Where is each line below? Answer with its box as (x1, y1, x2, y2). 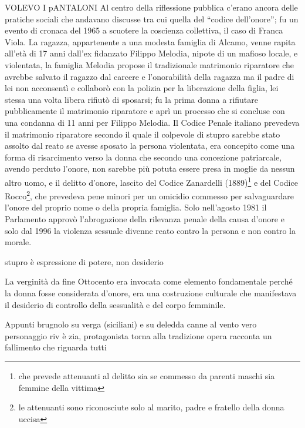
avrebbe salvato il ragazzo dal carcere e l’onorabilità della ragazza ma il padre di (5, 70, 294, 82)
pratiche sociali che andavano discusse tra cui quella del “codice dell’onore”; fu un (5, 12, 299, 25)
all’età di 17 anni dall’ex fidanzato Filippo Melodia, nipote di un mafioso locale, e (5, 47, 298, 59)
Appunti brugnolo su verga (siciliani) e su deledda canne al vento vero (5, 318, 257, 330)
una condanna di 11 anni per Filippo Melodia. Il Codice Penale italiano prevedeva (5, 116, 300, 128)
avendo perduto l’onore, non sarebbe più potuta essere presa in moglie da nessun (5, 162, 295, 175)
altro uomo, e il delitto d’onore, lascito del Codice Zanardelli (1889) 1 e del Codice (5, 174, 298, 188)
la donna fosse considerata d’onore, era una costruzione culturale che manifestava (5, 286, 297, 299)
